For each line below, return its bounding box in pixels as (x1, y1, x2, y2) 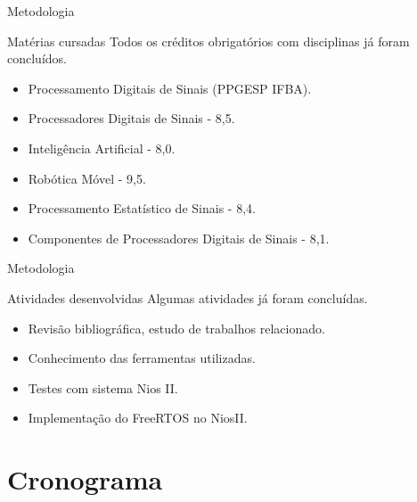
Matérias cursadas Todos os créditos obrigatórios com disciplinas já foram (7, 31, 410, 50)
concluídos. (7, 49, 67, 68)
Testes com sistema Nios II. (28, 378, 178, 397)
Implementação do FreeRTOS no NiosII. (28, 408, 248, 427)
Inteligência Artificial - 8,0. (28, 138, 176, 157)
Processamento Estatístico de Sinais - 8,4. (28, 199, 256, 218)
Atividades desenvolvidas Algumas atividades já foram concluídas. (7, 288, 368, 307)
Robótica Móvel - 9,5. (28, 169, 146, 187)
